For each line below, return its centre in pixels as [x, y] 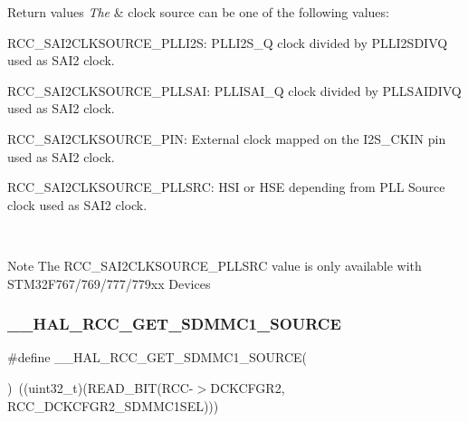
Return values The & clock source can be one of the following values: [198, 12]
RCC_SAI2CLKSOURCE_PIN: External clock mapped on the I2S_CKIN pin [227, 138]
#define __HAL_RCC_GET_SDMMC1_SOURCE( [158, 357]
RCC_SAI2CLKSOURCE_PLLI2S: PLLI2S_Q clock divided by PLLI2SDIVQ [228, 42]
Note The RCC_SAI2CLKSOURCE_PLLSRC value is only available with [215, 265]
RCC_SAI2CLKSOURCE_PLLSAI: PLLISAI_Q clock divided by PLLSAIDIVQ [234, 90]
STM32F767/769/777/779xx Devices [109, 283]
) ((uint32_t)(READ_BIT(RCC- [100, 387]
